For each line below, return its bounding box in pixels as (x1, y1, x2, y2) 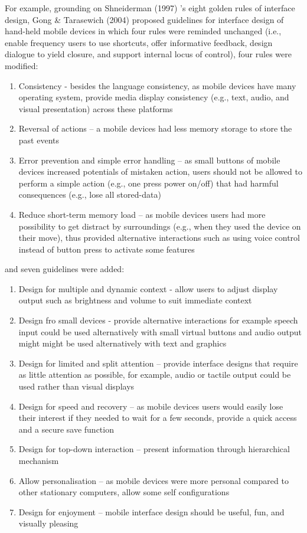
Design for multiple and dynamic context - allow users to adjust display (18, 282, 278, 295)
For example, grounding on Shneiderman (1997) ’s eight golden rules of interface (5, 2, 295, 14)
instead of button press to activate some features (18, 243, 195, 255)
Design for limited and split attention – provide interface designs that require (18, 357, 298, 369)
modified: (5, 59, 38, 71)
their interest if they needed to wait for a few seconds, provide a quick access (18, 411, 297, 424)
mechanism (18, 454, 59, 466)
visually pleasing (18, 517, 79, 529)
